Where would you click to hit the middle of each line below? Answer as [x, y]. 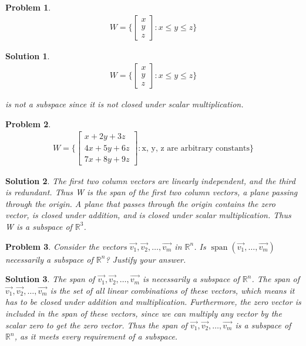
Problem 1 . [28, 7]
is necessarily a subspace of [191, 279]
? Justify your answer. [146, 259]
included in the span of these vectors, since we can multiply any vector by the [144, 313]
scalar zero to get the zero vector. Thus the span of [96, 325]
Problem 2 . [28, 123]
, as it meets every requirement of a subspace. [96, 336]
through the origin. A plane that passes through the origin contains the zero [140, 203]
